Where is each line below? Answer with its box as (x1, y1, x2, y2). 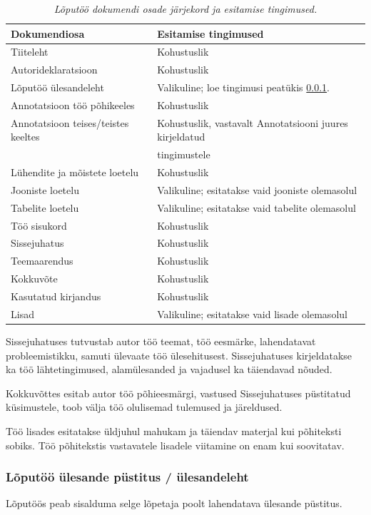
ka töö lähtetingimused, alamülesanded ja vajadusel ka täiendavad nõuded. (6, 362, 332, 377)
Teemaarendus (11, 253, 73, 268)
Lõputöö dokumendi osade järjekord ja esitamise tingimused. (54, 1, 317, 16)
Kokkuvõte (11, 271, 58, 286)
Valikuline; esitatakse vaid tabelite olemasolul (157, 200, 356, 215)
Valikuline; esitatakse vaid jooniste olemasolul (157, 182, 357, 197)
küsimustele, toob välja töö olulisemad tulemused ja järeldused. (6, 399, 283, 414)
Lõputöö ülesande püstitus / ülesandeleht (6, 468, 249, 486)
